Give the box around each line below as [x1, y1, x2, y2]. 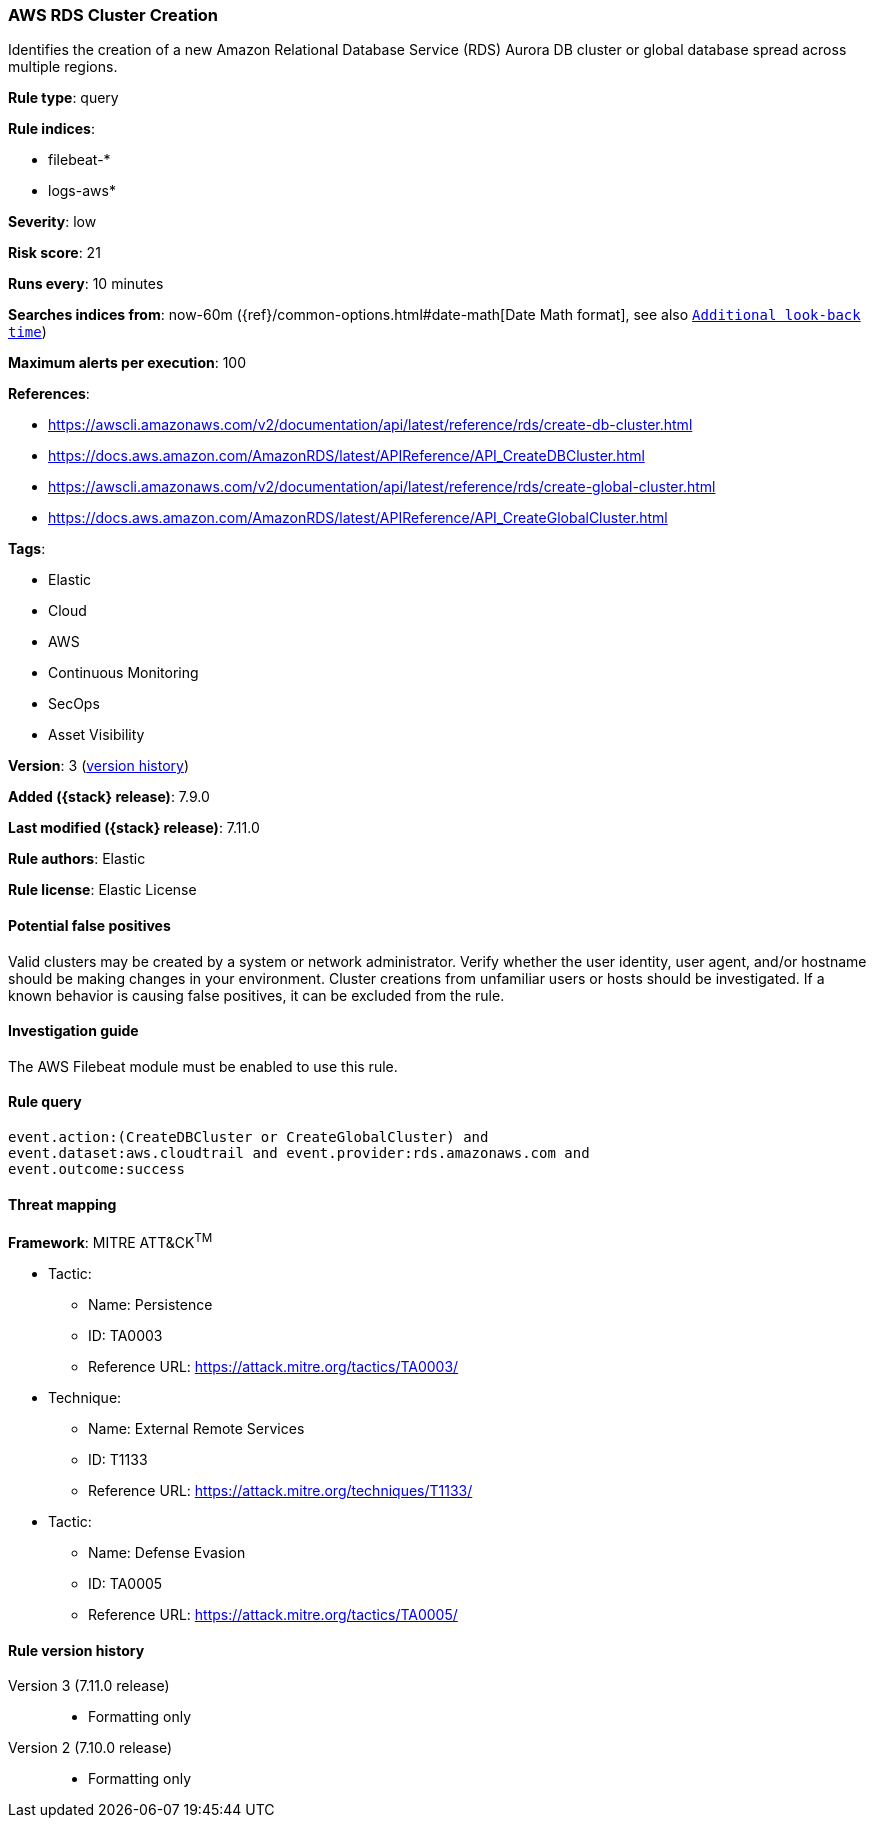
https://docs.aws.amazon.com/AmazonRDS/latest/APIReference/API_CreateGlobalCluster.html [48, 509, 668, 527]
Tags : [8, 540, 46, 558]
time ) [8, 323, 47, 341]
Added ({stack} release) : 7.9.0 [8, 788, 210, 806]
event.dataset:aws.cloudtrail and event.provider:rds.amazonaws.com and [8, 1145, 590, 1162]
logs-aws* [48, 182, 116, 200]
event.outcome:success [8, 1161, 186, 1178]
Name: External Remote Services [88, 1419, 305, 1437]
